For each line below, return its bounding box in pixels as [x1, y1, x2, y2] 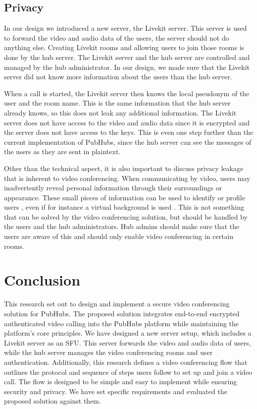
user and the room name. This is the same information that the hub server [4, 98, 231, 108]
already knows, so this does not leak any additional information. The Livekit [4, 107, 237, 117]
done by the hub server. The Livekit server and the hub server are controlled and [4, 52, 250, 62]
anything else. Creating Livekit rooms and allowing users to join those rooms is [4, 42, 245, 53]
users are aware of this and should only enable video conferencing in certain [4, 231, 234, 241]
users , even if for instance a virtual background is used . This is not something [4, 202, 244, 212]
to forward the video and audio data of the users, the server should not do [4, 32, 229, 43]
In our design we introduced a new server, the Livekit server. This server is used [4, 23, 247, 33]
